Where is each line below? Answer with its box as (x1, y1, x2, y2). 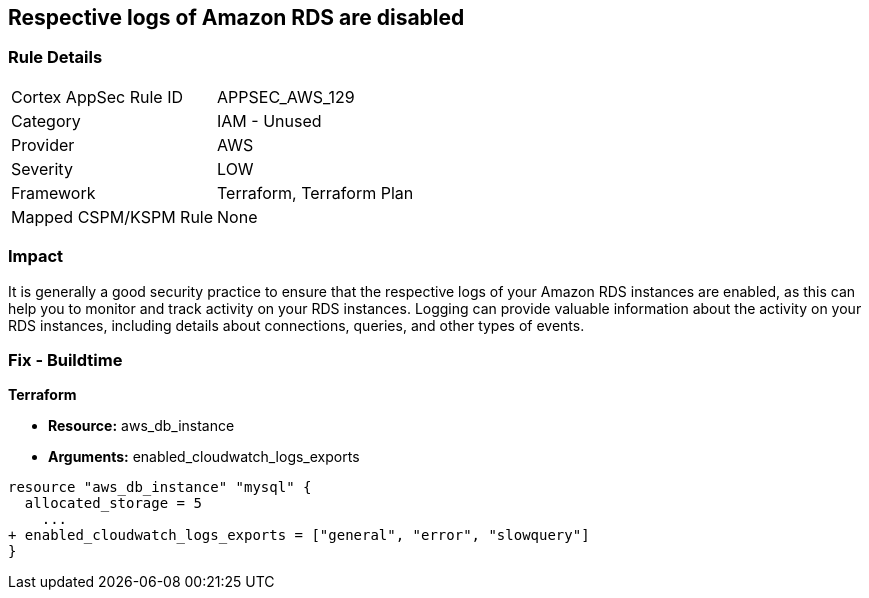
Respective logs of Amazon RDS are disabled (8, 5, 465, 30)
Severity (11, 158, 73, 179)
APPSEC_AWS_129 (217, 86, 355, 107)
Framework (11, 182, 96, 203)
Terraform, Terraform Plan (217, 182, 414, 203)
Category (11, 110, 81, 131)
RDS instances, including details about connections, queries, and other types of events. (8, 316, 585, 334)
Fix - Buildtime (8, 349, 123, 370)
